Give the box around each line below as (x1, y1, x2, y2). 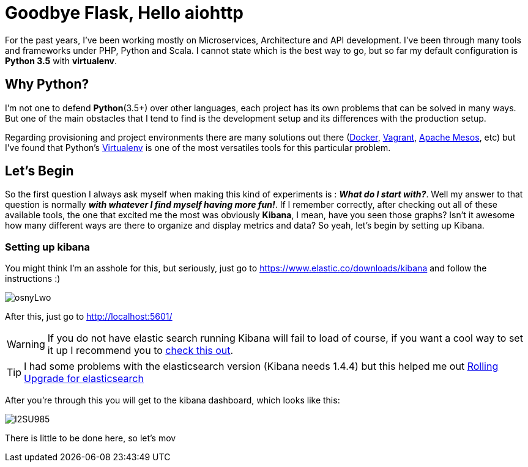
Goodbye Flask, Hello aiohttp (5, 2, 244, 23)
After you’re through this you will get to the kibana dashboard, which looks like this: (5, 395, 340, 406)
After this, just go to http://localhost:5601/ (5, 311, 173, 322)
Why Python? (5, 76, 89, 92)
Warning (7, 338, 45, 351)
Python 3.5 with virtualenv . (5, 55, 117, 66)
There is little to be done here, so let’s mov (5, 433, 176, 444)
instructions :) (5, 273, 61, 284)
